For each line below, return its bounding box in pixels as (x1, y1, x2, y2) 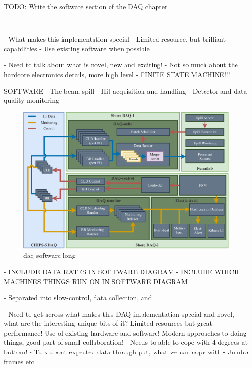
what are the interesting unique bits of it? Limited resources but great (4, 318, 213, 328)
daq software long (23, 250, 76, 260)
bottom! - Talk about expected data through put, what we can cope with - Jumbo (4, 347, 248, 357)
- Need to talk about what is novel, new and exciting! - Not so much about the (4, 60, 238, 70)
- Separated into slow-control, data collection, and (4, 292, 152, 303)
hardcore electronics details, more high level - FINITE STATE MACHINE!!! (4, 69, 230, 79)
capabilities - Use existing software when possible (4, 43, 150, 53)
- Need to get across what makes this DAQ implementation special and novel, (4, 308, 234, 319)
